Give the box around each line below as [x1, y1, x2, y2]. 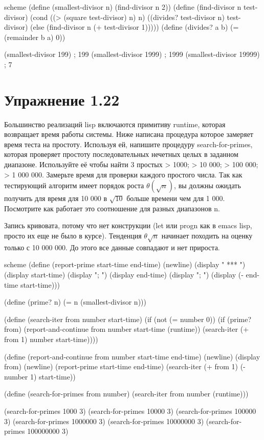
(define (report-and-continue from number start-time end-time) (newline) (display [4, 351, 260, 362]
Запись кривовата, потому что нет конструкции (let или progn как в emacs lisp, [4, 220, 252, 231]
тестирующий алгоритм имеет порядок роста [4, 180, 144, 191]
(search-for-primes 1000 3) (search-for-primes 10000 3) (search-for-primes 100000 [4, 405, 256, 416]
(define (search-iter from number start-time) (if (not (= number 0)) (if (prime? [4, 313, 252, 324]
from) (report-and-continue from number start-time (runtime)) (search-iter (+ [4, 324, 249, 334]
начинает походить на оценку [161, 230, 253, 241]
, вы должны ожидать [174, 180, 241, 191]
